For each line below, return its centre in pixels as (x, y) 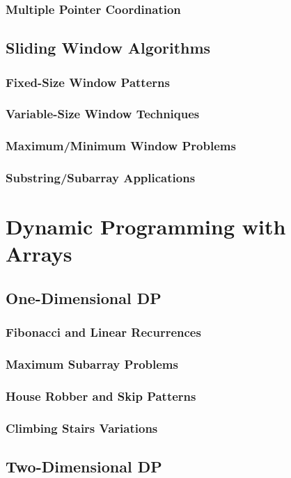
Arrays (39, 254)
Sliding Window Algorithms (108, 48)
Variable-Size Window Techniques (103, 114)
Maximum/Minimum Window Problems (121, 146)
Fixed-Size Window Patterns (88, 82)
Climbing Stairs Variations (82, 428)
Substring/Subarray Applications (101, 178)
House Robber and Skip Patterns (101, 396)
